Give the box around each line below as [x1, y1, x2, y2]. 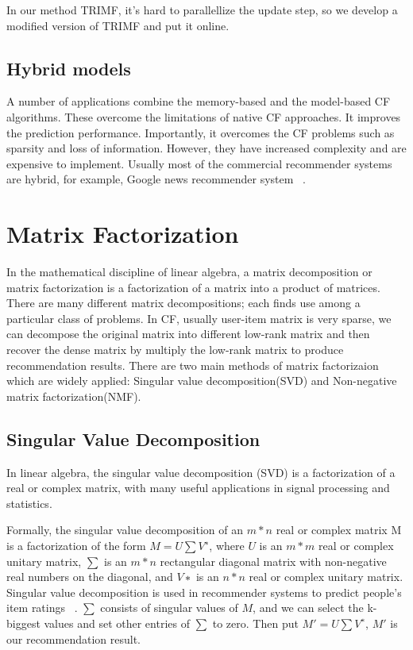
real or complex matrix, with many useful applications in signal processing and [6, 479, 390, 496]
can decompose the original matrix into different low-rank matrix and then [6, 325, 370, 342]
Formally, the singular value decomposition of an [6, 521, 243, 538]
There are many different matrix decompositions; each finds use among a [6, 294, 361, 311]
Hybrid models [6, 56, 131, 80]
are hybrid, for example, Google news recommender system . [6, 171, 306, 187]
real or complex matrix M [276, 521, 402, 538]
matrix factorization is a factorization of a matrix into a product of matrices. [6, 279, 380, 295]
